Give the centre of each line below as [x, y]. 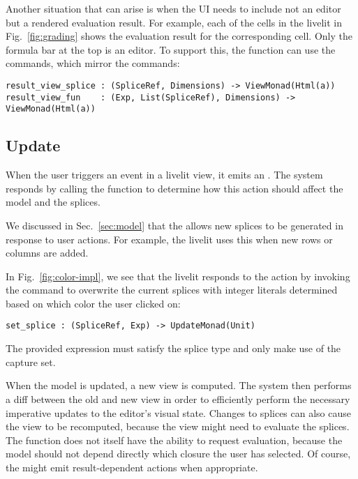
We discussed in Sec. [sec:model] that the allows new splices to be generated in [174, 225]
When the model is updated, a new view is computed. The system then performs [179, 385]
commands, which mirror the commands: [93, 63]
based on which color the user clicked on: [93, 303]
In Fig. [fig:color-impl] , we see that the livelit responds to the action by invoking [178, 276]
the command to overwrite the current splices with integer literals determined [172, 290]
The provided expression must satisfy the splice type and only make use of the [173, 348]
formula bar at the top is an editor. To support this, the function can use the [171, 49]
